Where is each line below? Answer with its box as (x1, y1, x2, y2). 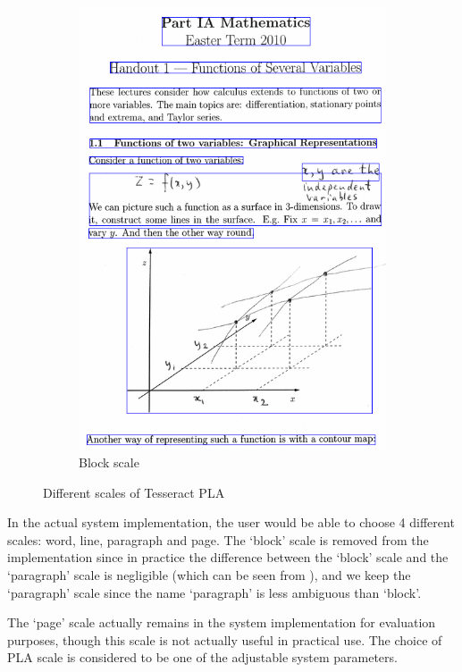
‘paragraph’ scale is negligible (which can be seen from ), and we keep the (7, 565, 411, 584)
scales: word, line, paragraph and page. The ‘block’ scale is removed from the (7, 530, 429, 549)
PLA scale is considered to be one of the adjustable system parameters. (7, 648, 398, 667)
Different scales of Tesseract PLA (43, 483, 225, 501)
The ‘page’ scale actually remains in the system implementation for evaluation (7, 613, 436, 632)
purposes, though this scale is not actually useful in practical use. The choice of (7, 630, 442, 649)
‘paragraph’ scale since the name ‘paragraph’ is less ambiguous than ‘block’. (7, 583, 422, 601)
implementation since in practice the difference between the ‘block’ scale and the (7, 548, 449, 567)
